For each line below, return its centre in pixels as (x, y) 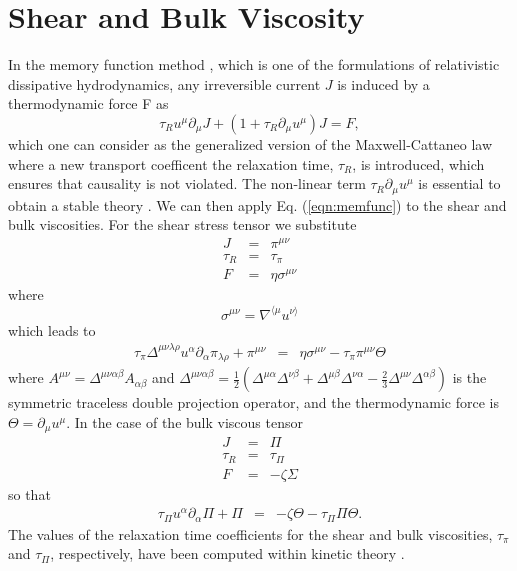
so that (29, 493)
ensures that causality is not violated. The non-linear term (187, 183)
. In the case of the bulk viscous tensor (184, 421)
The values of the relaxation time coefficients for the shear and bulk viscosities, (250, 533)
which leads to (52, 329)
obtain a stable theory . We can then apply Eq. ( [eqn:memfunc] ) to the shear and (257, 204)
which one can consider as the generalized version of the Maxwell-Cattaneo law (250, 143)
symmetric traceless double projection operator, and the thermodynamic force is (253, 402)
